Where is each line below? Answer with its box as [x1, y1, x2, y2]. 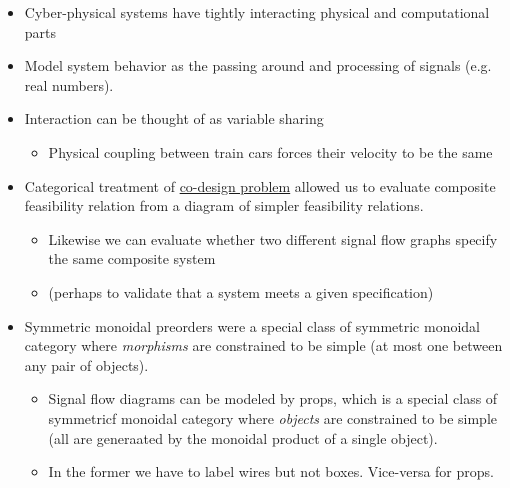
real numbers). [24, 74, 114, 95]
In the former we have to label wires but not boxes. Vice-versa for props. [48, 461, 494, 482]
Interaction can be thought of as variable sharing [24, 108, 324, 129]
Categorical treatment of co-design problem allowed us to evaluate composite [24, 175, 496, 196]
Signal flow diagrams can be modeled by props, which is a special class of [48, 388, 498, 409]
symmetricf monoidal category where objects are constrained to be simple [48, 407, 497, 428]
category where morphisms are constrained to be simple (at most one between [24, 335, 503, 356]
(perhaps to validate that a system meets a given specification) [48, 281, 434, 302]
